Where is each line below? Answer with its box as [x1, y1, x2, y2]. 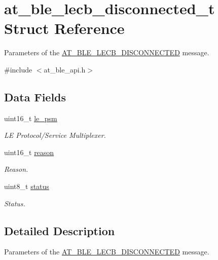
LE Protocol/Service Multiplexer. [4, 130, 106, 140]
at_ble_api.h [44, 64, 86, 75]
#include [4, 64, 32, 75]
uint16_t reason [4, 146, 54, 157]
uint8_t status [4, 181, 49, 192]
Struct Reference [4, 18, 125, 39]
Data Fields [4, 89, 66, 104]
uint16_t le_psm [4, 113, 57, 123]
